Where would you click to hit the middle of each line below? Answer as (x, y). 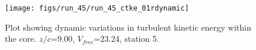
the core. (21, 39)
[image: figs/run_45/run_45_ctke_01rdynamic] (97, 8)
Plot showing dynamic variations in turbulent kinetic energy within (128, 27)
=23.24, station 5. (126, 39)
